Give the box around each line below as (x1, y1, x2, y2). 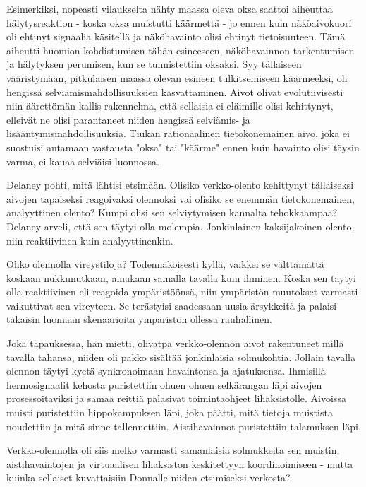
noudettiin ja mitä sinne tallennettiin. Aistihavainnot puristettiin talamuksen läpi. (6, 418, 361, 433)
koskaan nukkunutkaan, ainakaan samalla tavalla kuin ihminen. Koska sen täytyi (6, 270, 356, 285)
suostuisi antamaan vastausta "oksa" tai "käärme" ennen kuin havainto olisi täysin (6, 139, 360, 154)
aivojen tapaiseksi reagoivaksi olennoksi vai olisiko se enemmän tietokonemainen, (6, 191, 355, 206)
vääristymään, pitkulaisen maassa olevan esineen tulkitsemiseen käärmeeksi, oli (6, 70, 348, 85)
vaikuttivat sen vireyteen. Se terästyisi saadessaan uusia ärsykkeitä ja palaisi (6, 298, 337, 312)
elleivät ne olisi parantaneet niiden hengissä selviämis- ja (6, 112, 250, 127)
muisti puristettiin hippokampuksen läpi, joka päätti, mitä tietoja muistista (6, 405, 333, 420)
